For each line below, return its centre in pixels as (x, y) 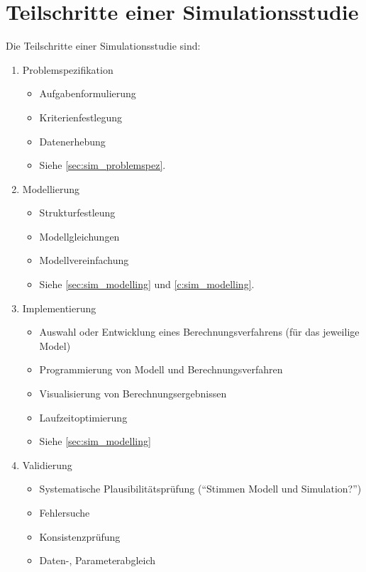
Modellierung (51, 188)
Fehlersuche (65, 512)
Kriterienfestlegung (81, 117)
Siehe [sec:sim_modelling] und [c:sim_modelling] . (147, 284)
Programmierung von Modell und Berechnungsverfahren (161, 369)
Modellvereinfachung (84, 260)
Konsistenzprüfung (80, 536)
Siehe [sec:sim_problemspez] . (102, 165)
